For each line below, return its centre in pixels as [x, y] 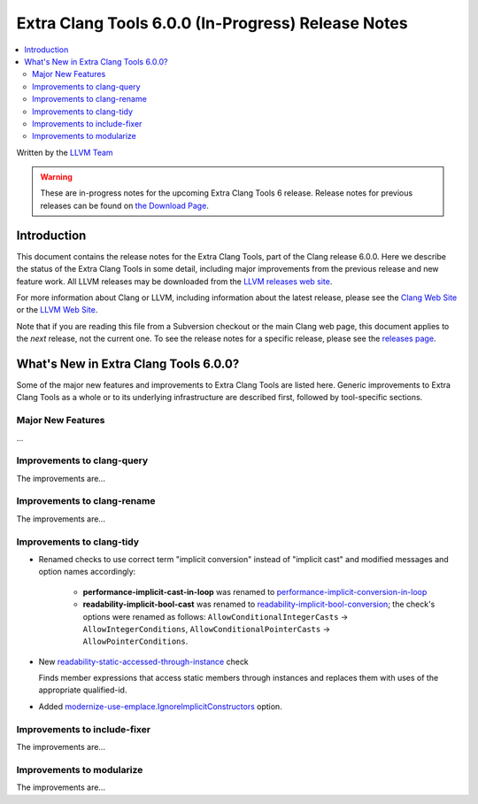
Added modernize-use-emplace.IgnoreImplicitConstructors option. [160, 706]
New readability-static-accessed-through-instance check [144, 661]
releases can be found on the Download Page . [125, 205]
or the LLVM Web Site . [57, 310]
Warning [56, 177]
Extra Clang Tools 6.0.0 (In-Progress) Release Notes [212, 23]
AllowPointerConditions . [135, 641]
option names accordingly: [87, 572]
